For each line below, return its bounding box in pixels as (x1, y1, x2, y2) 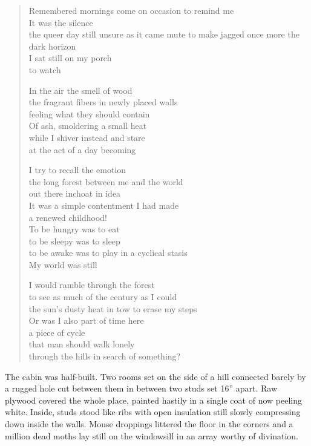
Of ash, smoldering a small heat (28, 119, 147, 132)
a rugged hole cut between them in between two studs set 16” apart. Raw (5, 382, 277, 395)
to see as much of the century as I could (28, 290, 177, 303)
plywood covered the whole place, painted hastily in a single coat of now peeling (5, 393, 302, 406)
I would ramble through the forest (28, 278, 155, 291)
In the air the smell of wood (28, 84, 133, 96)
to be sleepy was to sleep (28, 234, 120, 247)
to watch (28, 63, 61, 76)
